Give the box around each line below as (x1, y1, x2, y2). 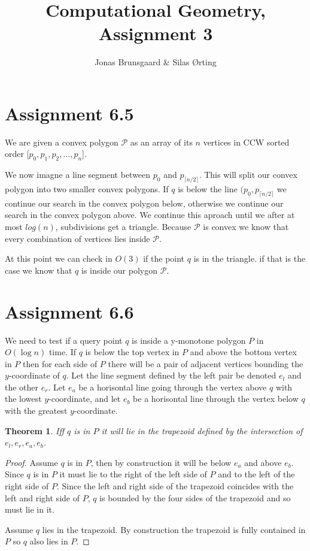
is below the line (178, 183, 238, 195)
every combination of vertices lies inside (5, 232, 150, 244)
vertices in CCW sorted (203, 135, 290, 148)
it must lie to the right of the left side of (59, 468, 207, 480)
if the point (143, 252, 185, 265)
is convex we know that (203, 220, 289, 233)
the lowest (5, 392, 42, 405)
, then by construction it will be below (90, 456, 232, 468)
